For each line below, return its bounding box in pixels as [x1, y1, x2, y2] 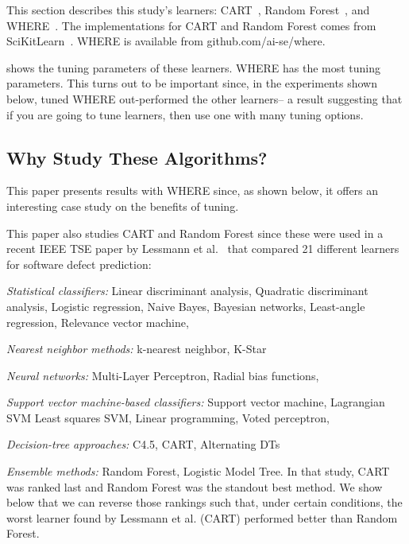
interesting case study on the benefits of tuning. [6, 197, 239, 214]
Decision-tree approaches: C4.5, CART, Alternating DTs [6, 436, 280, 453]
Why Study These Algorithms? [6, 145, 268, 169]
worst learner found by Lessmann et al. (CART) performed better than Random [6, 509, 398, 526]
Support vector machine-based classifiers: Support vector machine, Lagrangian [6, 394, 385, 410]
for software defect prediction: [6, 255, 152, 272]
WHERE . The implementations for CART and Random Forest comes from [6, 17, 376, 33]
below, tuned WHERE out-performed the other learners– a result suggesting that [6, 90, 403, 107]
